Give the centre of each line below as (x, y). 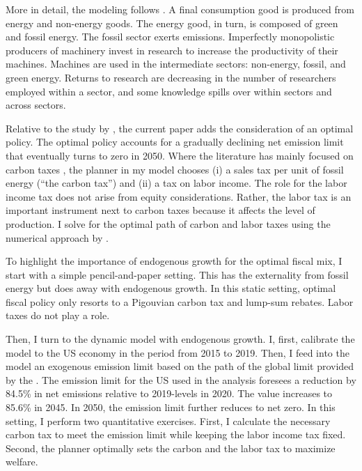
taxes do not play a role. (58, 315)
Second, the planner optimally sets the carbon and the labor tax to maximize (171, 448)
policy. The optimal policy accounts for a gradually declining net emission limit (175, 142)
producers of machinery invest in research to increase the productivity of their (172, 50)
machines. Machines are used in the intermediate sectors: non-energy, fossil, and (176, 64)
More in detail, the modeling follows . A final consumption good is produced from (180, 9)
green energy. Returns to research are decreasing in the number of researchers (171, 77)
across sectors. (36, 105)
